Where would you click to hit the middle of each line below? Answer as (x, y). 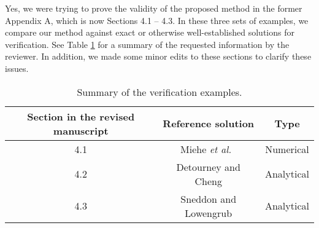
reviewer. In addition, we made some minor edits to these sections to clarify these (158, 56)
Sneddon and (209, 199)
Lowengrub (209, 213)
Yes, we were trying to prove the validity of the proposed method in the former (154, 8)
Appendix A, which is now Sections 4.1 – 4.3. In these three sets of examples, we (157, 20)
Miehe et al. (206, 149)
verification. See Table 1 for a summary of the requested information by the (147, 44)
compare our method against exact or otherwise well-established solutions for (150, 32)
